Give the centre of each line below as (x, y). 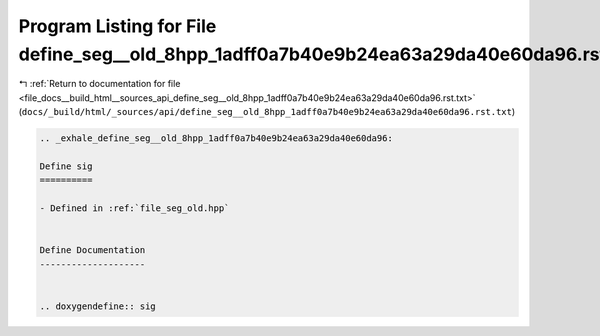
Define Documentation (92, 250)
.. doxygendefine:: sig (98, 306)
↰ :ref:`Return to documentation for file (99, 84)
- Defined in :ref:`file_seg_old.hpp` (134, 208)
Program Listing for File (117, 26)
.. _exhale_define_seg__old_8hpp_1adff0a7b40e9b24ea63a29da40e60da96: (216, 138)
